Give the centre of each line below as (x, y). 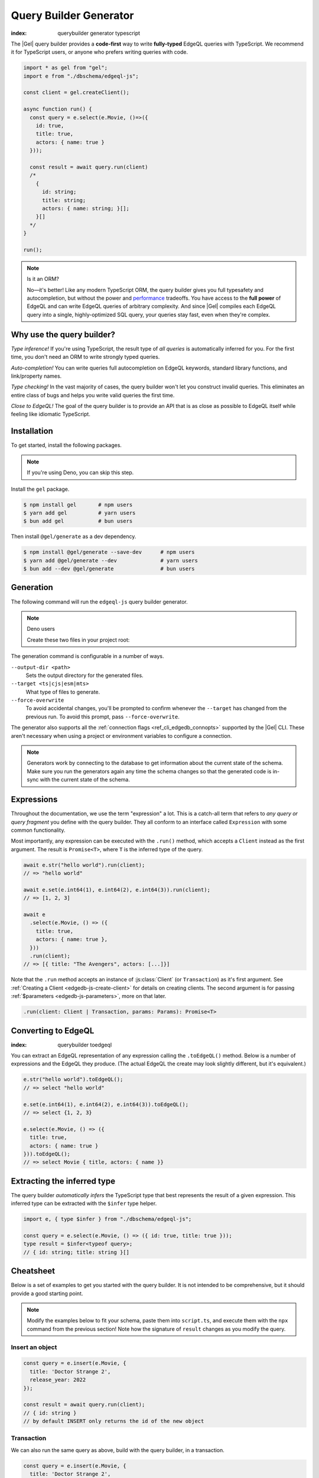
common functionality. (38, 830)
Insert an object (34, 1347)
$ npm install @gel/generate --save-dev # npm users (109, 552)
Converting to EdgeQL (53, 1031)
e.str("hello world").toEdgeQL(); (73, 1080)
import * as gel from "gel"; (66, 68)
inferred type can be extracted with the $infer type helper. (84, 1204)
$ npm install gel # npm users (78, 505)
